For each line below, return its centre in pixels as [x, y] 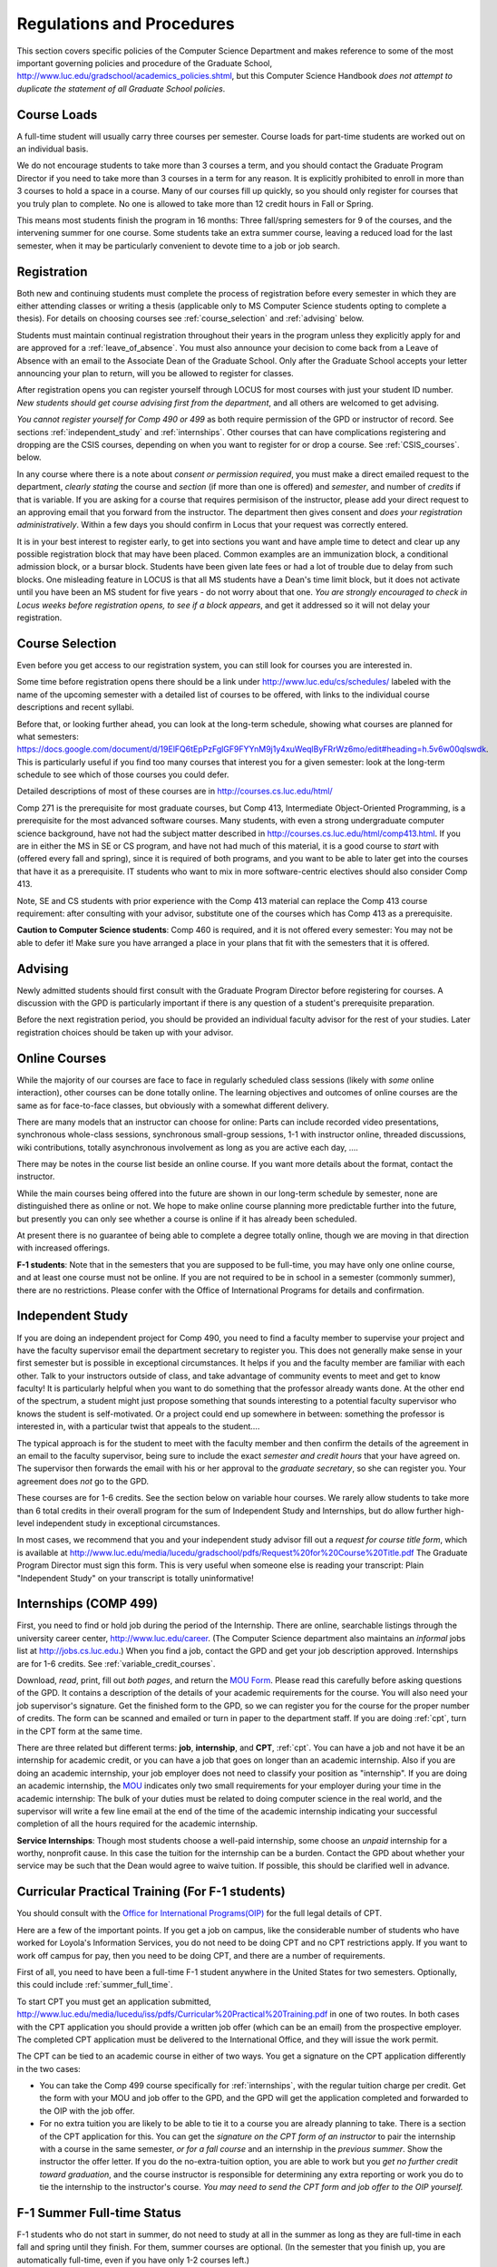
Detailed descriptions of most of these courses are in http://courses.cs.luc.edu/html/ [175, 791]
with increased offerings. [63, 1248]
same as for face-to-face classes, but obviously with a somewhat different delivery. [173, 1105]
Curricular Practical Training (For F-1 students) [151, 1892]
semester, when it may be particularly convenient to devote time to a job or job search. [178, 246]
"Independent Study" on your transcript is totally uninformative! [135, 1578]
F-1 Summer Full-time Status [99, 2213]
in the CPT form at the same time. [79, 1731]
